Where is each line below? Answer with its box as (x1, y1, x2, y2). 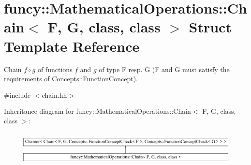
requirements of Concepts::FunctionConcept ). (4, 74, 138, 84)
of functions (37, 64, 73, 74)
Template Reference (4, 36, 140, 56)
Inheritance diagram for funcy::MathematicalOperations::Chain (4, 106, 191, 116)
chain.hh (42, 90, 67, 100)
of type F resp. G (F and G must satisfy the (99, 64, 230, 74)
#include (4, 90, 31, 100)
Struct (189, 17, 232, 37)
